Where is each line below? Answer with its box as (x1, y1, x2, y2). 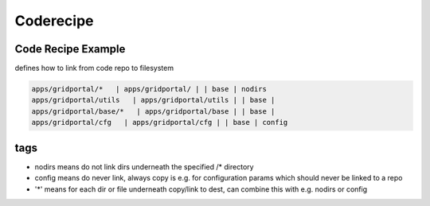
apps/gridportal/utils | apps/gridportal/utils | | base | (31, 95, 276, 105)
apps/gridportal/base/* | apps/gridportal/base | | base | (31, 107, 276, 115)
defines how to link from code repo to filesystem (14, 64, 174, 73)
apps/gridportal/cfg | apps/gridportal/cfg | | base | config (31, 118, 288, 127)
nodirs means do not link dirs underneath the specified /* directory (34, 161, 254, 171)
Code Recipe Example (14, 42, 126, 56)
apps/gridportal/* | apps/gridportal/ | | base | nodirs (31, 84, 267, 94)
